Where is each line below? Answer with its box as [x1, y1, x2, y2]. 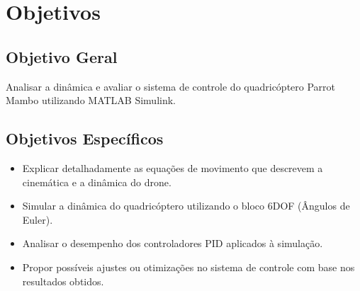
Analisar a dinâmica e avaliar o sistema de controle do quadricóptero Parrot [6, 79, 336, 93]
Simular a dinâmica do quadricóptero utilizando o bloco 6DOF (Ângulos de [22, 198, 350, 213]
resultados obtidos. [22, 273, 104, 288]
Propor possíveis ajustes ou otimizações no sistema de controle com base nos [22, 259, 355, 274]
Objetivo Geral [6, 45, 118, 67]
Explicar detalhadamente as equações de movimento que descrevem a [22, 160, 323, 175]
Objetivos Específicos [6, 127, 164, 149]
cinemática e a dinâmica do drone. [22, 174, 171, 189]
